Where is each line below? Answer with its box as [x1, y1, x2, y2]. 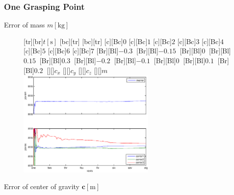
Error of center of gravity [4, 181, 80, 191]
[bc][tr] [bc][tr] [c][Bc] [59, 36, 123, 46]
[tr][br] [24, 36, 43, 46]
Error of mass [4, 20, 45, 30]
